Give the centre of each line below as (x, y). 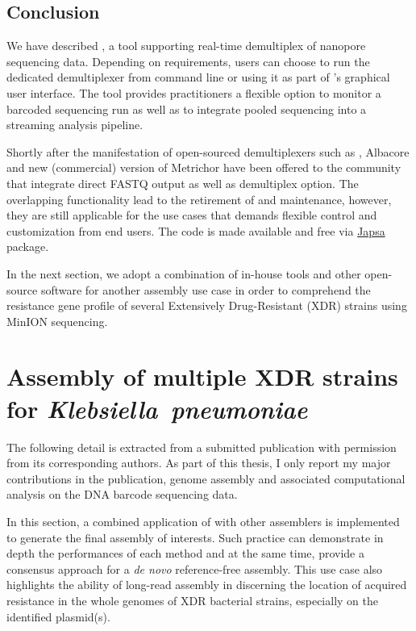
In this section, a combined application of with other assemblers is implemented (203, 521)
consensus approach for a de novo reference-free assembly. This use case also (195, 568)
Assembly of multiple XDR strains (202, 376)
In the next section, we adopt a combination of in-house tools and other (184, 273)
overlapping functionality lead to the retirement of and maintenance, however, (199, 199)
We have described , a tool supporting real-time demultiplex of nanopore (186, 46)
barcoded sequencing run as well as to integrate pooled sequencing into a (187, 109)
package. (28, 247)
